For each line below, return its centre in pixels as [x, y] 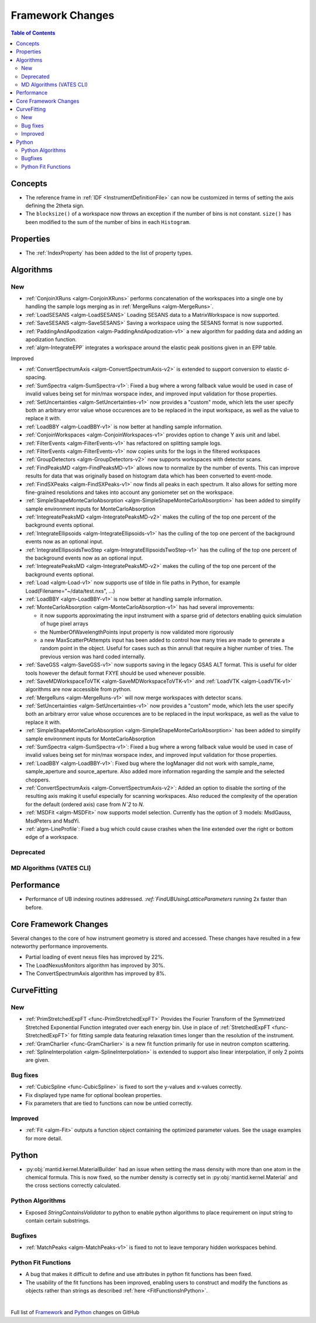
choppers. [38, 780]
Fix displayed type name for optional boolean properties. [94, 1095]
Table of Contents [33, 33]
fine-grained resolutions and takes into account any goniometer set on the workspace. [130, 492]
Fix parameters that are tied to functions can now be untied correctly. [109, 1104]
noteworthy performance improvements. [59, 946]
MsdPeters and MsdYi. [53, 821]
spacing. [36, 377]
